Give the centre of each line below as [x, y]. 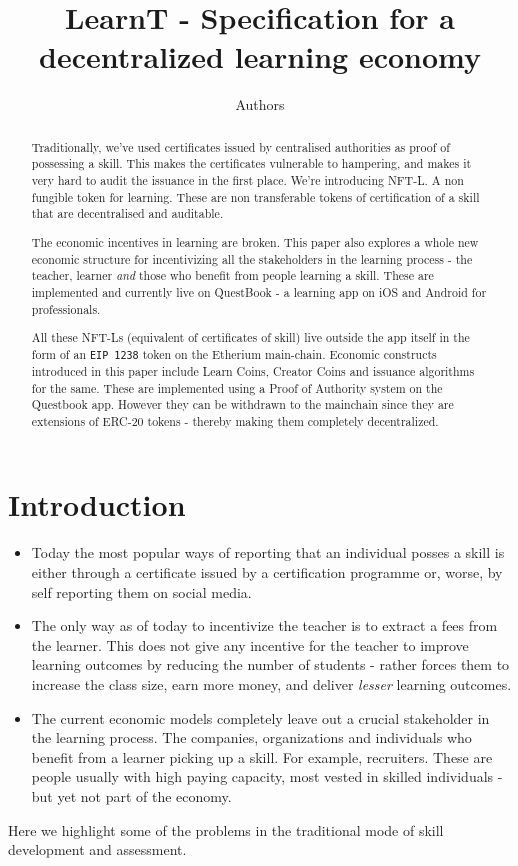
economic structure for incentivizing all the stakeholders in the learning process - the [252, 258]
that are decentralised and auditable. [127, 213]
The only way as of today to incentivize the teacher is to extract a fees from [264, 625]
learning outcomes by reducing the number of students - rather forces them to [270, 664]
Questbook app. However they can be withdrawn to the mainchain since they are [242, 404]
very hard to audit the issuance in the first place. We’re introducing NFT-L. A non [247, 180]
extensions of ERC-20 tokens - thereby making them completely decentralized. [235, 420]
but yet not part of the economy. [131, 795]
